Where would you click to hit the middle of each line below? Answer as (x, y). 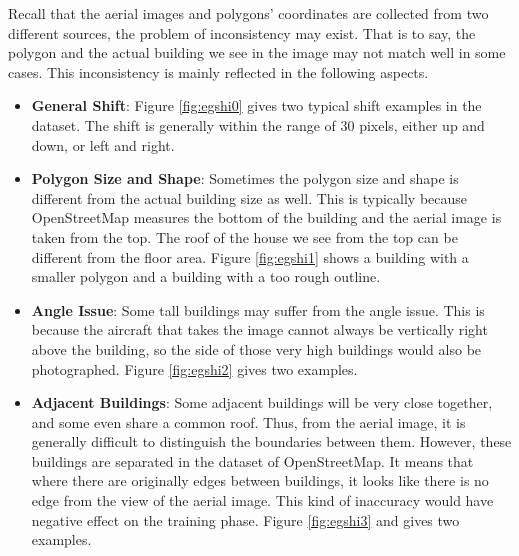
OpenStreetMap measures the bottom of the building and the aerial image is (266, 217)
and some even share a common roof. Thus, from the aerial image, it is (248, 421)
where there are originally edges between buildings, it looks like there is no (260, 480)
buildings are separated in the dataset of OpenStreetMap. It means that (252, 460)
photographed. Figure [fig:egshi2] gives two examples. (194, 368)
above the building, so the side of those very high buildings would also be (256, 348)
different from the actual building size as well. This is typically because (249, 197)
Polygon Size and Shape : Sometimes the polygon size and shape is (245, 178)
